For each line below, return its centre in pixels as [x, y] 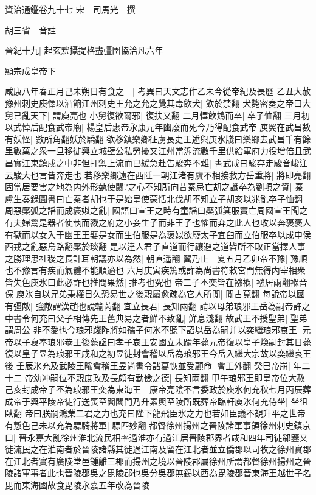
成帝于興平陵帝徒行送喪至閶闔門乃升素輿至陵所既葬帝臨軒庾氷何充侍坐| [146, 401]
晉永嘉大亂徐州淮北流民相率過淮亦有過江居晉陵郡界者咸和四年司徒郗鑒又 [163, 437]
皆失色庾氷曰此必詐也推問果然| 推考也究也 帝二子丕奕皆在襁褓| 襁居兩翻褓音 [156, 282]
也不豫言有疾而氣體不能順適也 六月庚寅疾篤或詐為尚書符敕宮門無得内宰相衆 [155, 270]
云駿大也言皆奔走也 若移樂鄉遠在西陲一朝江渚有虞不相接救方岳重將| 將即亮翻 [158, 174]
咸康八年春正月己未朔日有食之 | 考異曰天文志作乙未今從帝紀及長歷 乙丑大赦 [158, 91]
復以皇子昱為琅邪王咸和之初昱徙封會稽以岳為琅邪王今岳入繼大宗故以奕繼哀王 [158, 353]
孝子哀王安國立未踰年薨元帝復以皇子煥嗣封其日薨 [213, 341]
